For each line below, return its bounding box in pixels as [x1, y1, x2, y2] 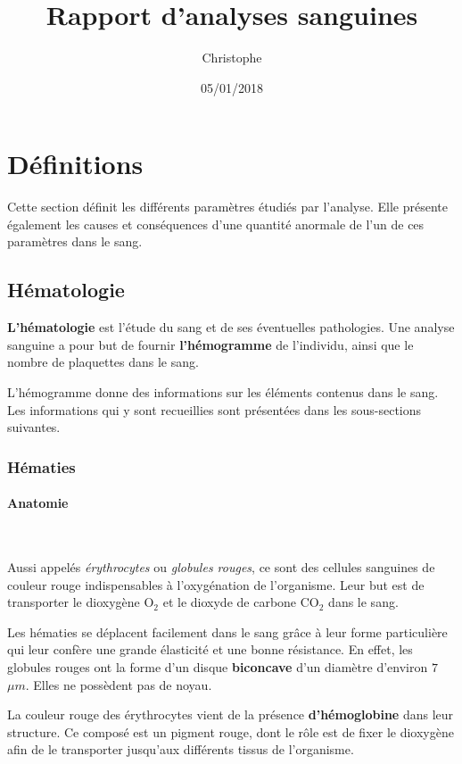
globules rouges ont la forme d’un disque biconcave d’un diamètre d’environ [7, 658, 428, 676]
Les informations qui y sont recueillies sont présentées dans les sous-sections [7, 400, 422, 419]
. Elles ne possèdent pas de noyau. [25, 675, 212, 693]
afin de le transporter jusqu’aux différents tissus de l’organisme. [7, 740, 354, 759]
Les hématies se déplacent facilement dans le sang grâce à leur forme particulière [7, 622, 448, 641]
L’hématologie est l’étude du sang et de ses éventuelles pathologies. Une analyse [7, 318, 455, 336]
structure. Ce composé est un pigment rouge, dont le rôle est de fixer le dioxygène [7, 722, 454, 741]
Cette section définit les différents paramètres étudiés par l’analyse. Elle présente [7, 197, 448, 216]
